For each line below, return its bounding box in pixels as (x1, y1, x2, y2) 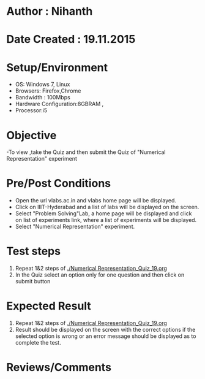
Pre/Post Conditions (6, 177, 111, 191)
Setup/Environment (6, 60, 108, 74)
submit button (15, 278, 51, 285)
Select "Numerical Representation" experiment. (15, 223, 135, 231)
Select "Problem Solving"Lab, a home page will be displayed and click (15, 210, 192, 217)
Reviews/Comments (6, 361, 112, 375)
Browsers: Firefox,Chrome (15, 87, 81, 94)
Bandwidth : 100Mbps (15, 94, 70, 101)
